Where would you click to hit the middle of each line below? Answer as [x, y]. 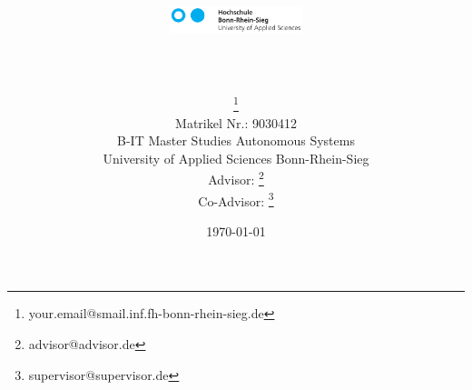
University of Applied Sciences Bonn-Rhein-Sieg [236, 158]
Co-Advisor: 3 [236, 199]
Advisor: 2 [236, 178]
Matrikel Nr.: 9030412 [236, 122]
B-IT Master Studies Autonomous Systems [236, 140]
